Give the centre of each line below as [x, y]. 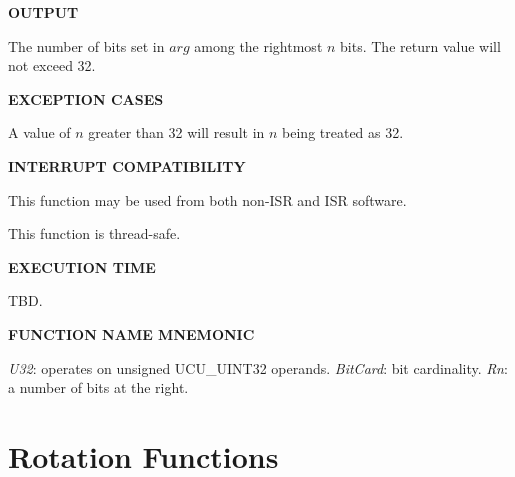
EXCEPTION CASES [86, 98]
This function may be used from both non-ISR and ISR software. [207, 199]
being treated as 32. [343, 132]
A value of [39, 132]
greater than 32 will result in [176, 132]
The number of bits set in [86, 45]
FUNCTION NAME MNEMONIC [131, 333]
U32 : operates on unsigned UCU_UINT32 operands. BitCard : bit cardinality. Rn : [258, 367]
